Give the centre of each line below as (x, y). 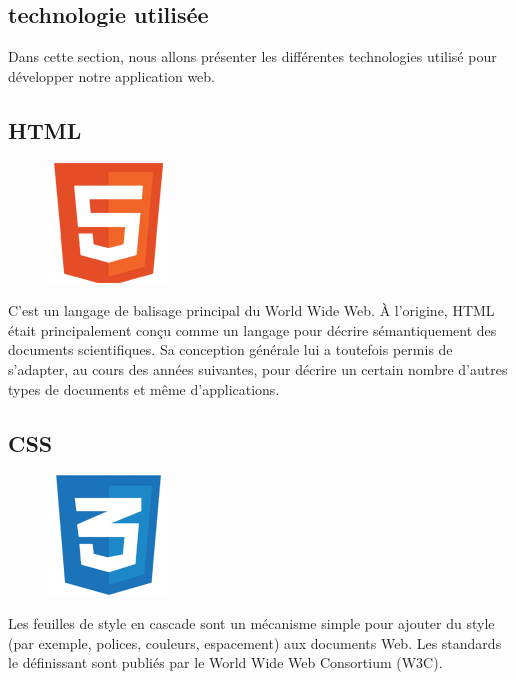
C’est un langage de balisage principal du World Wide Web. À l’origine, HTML (251, 310)
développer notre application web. (111, 75)
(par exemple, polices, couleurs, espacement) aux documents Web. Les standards (255, 642)
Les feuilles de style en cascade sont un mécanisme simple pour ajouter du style (251, 622)
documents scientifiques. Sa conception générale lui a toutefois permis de (230, 349)
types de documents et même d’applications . (144, 388)
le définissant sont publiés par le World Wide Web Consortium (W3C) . (225, 662)
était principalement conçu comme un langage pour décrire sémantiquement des (252, 329)
